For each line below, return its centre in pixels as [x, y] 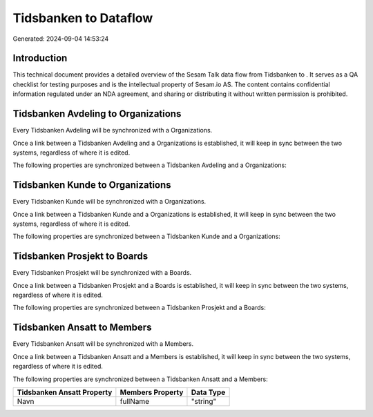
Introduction [40, 58]
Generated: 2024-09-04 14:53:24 [61, 39]
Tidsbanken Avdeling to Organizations [97, 114]
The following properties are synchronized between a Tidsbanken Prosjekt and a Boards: [139, 308]
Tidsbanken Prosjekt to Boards [80, 256]
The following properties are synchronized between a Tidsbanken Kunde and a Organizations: [147, 236]
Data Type [208, 392]
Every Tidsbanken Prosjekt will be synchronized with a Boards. [102, 273]
